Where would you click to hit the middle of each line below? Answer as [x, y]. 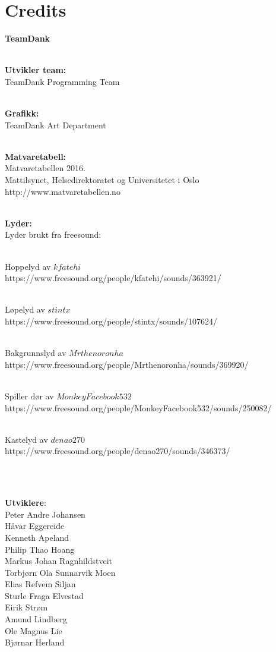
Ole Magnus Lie [34, 630]
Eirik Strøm [26, 607]
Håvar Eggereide [35, 526]
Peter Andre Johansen [45, 514]
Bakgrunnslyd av [36, 353]
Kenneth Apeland [37, 537]
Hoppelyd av [28, 266]
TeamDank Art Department [55, 125]
